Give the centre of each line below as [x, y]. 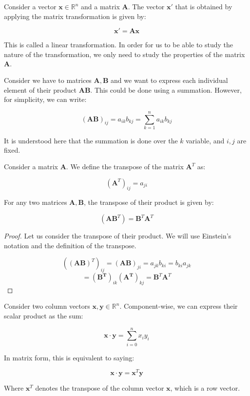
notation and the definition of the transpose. [70, 245]
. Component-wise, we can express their [179, 306]
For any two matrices [36, 202]
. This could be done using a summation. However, [166, 89]
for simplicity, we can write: [45, 99]
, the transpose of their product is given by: [149, 202]
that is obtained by [204, 6]
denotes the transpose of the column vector [100, 388]
